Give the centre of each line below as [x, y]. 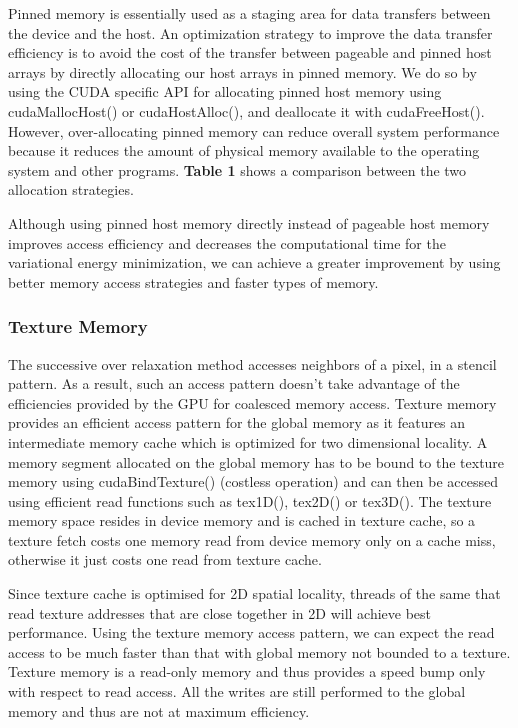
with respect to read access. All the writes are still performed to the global [237, 691]
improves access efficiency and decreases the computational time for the [227, 242]
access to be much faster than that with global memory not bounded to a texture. [259, 651]
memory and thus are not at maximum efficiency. [159, 710]
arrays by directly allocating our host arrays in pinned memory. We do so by [242, 71]
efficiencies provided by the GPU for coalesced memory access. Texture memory [252, 402]
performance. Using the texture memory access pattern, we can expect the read [251, 632]
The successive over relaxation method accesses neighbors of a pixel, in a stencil [252, 363]
